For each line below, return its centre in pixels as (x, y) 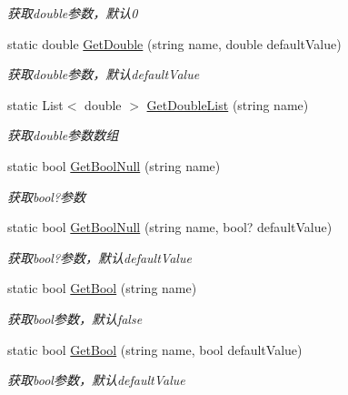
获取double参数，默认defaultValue (104, 74)
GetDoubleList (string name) (228, 104)
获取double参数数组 (63, 135)
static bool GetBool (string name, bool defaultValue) (155, 349)
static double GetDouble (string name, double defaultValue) (174, 43)
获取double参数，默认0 (73, 13)
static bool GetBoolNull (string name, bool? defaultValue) (170, 227)
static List (35, 104)
